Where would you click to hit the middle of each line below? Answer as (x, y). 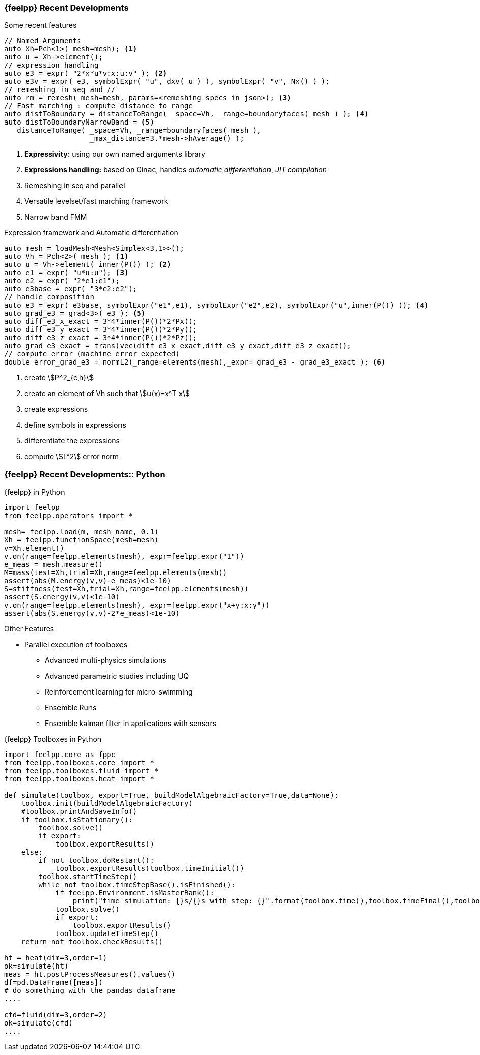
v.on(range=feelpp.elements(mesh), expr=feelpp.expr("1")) (124, 556)
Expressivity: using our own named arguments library (115, 154)
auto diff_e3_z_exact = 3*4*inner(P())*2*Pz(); (101, 338)
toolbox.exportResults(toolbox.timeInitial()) (150, 869)
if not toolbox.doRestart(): (96, 861)
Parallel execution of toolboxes (76, 645)
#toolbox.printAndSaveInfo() (79, 812)
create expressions (56, 409)
